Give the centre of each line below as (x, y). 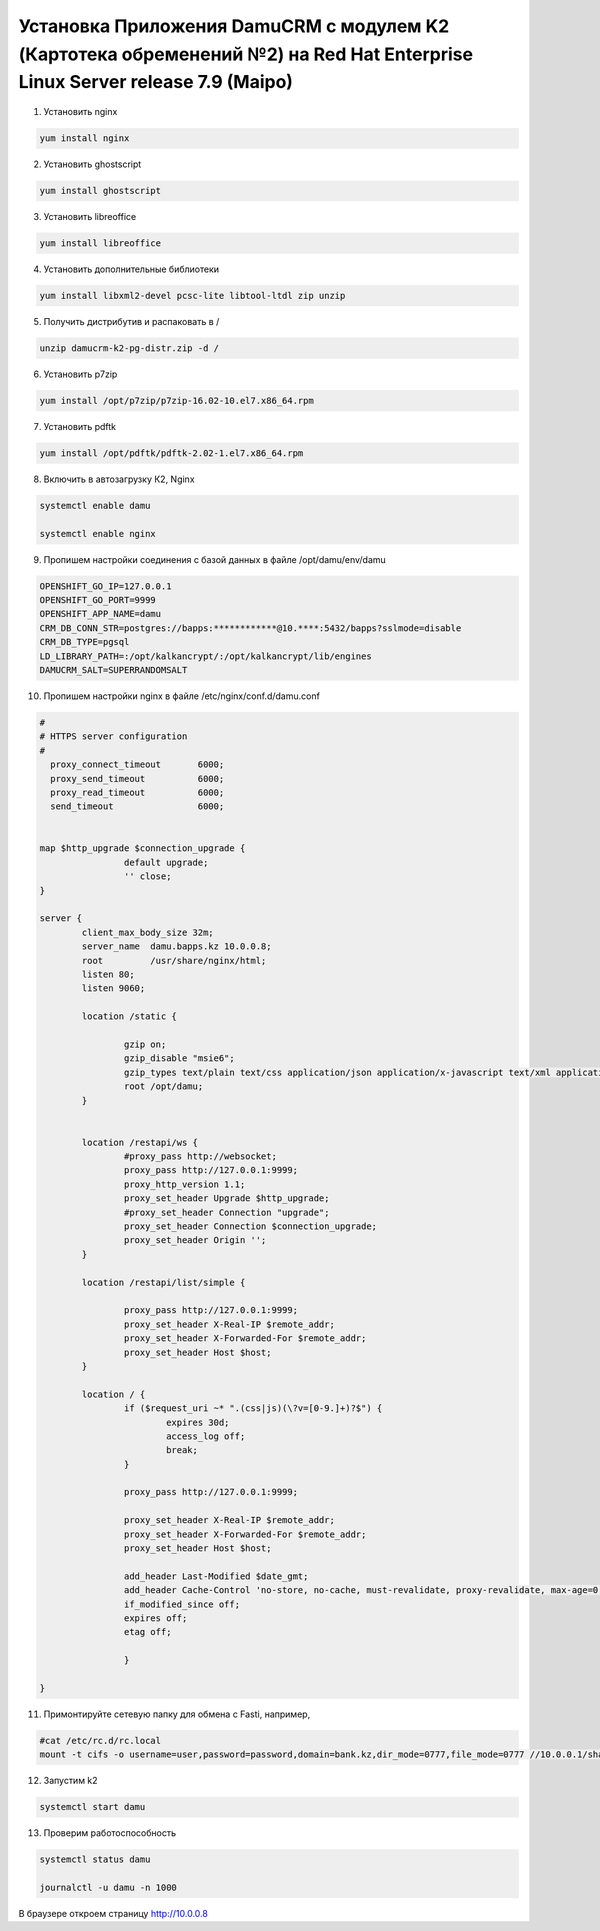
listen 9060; (113, 988)
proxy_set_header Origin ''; (195, 1240)
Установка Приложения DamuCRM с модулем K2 (234, 26)
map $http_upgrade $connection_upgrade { (142, 848)
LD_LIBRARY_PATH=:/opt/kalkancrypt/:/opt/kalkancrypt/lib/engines (205, 656)
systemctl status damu (95, 1859)
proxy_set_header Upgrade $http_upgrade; (226, 1198)
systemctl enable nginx (98, 533)
